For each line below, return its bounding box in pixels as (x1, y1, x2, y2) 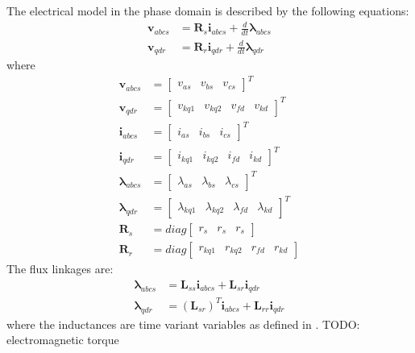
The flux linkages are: (6, 260, 114, 277)
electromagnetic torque (6, 331, 119, 348)
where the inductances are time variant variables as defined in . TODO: (6, 315, 360, 332)
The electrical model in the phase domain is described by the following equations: (6, 2, 409, 19)
